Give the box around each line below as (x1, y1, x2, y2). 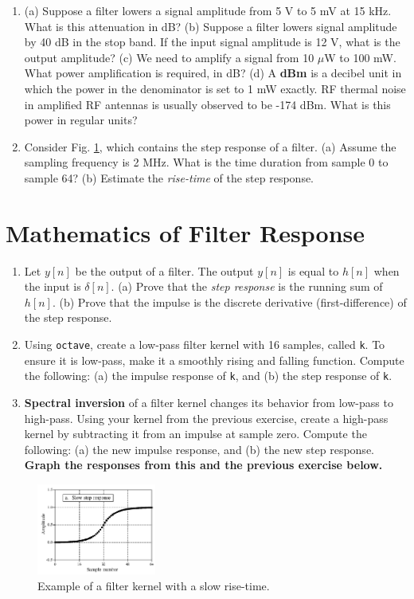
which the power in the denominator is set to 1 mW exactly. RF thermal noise (24, 80, 406, 96)
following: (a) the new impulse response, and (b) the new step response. (24, 440, 374, 457)
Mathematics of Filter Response (6, 216, 365, 249)
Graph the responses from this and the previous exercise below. (24, 456, 383, 473)
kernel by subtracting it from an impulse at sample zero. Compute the (24, 425, 367, 442)
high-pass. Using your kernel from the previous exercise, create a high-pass (24, 409, 389, 426)
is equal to (287, 262, 339, 279)
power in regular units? (24, 112, 138, 128)
